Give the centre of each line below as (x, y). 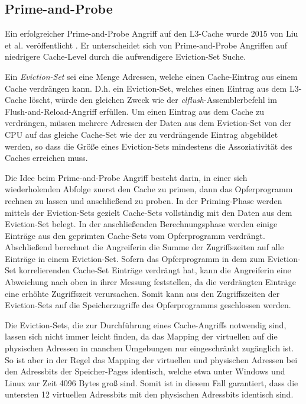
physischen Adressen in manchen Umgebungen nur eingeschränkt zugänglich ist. (149, 348)
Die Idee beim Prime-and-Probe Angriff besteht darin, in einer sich (126, 177)
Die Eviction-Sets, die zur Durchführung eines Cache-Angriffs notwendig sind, (146, 324)
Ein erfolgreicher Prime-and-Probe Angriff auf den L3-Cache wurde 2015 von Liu (152, 33)
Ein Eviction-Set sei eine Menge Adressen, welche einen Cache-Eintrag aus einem (151, 76)
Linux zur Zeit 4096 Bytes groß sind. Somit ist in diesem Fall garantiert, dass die (152, 382)
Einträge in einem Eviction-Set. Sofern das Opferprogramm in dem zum (135, 258)
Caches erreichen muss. (46, 158)
